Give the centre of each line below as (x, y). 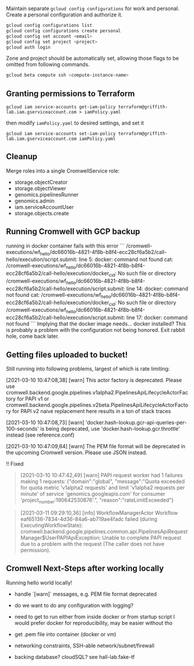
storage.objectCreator (41, 182)
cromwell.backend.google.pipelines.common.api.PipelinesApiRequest (104, 531)
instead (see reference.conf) (40, 435)
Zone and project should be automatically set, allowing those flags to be (93, 59)
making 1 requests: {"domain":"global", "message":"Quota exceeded (103, 482)
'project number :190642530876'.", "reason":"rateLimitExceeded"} (97, 501)
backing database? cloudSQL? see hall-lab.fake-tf (75, 657)
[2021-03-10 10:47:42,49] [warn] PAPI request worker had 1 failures (101, 475)
